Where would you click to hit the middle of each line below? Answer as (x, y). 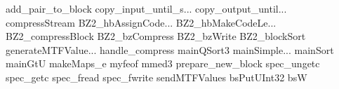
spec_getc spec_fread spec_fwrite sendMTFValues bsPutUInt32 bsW (157, 77)
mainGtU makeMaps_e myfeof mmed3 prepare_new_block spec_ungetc (163, 63)
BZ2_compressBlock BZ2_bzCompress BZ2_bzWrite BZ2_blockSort (156, 36)
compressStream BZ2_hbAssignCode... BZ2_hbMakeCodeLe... (141, 22)
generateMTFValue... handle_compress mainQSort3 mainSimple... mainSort (170, 49)
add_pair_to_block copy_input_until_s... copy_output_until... (146, 8)
